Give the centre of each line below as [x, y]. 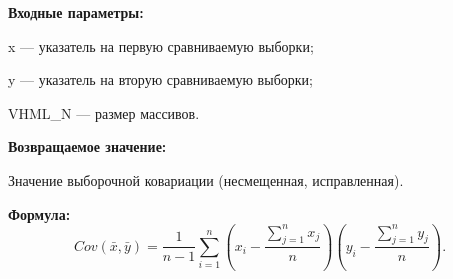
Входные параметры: [76, 12]
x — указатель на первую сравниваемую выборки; [161, 45]
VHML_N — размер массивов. [104, 112]
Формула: [39, 213]
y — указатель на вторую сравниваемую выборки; [160, 79]
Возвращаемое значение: [87, 146]
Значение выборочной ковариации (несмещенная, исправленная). [206, 179]
